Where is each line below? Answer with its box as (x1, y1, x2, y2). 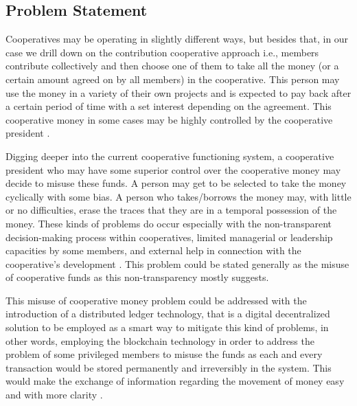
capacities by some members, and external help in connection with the (5, 243, 301, 258)
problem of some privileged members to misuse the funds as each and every (5, 347, 323, 361)
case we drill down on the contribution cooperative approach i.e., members (5, 45, 319, 59)
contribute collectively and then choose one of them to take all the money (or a (5, 58, 339, 73)
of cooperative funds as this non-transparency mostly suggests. (5, 270, 269, 284)
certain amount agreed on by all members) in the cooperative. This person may (5, 71, 340, 86)
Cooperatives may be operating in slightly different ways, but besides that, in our (5, 32, 349, 46)
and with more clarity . (5, 387, 103, 402)
